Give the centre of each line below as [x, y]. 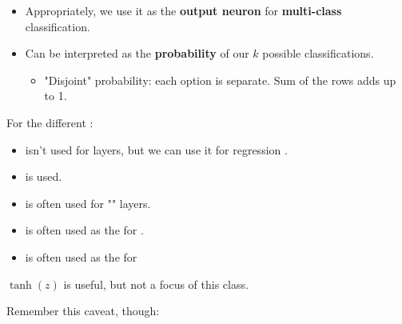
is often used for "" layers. [88, 203]
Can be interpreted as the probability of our [137, 53]
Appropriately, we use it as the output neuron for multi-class [183, 10]
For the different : [50, 122]
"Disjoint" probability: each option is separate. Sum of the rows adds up [220, 80]
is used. [44, 176]
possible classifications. [318, 53]
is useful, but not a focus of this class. [156, 284]
